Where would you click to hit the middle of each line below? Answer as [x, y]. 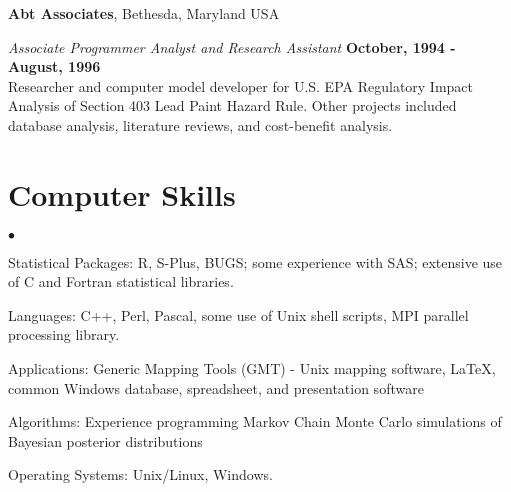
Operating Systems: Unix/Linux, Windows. [140, 474]
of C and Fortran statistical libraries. [121, 281]
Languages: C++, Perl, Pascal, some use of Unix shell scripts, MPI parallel [238, 314]
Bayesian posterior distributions [105, 440]
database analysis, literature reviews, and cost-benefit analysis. [200, 124]
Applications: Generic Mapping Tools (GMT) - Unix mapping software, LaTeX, [252, 368]
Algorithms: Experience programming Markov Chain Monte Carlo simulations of [255, 421]
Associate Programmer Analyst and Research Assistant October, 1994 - [232, 46]
